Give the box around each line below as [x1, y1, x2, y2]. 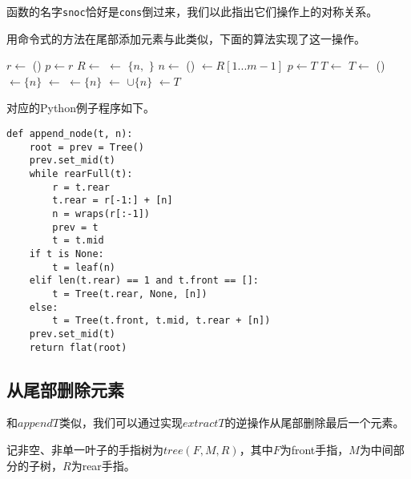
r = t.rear [52, 181, 110, 193]
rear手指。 [82, 457, 135, 473]
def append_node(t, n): [6, 128, 133, 140]
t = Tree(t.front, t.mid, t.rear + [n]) [52, 315, 271, 327]
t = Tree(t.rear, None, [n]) [52, 288, 208, 300]
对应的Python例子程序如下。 [6, 99, 155, 116]
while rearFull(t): [29, 168, 133, 179]
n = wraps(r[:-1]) [52, 207, 150, 219]
